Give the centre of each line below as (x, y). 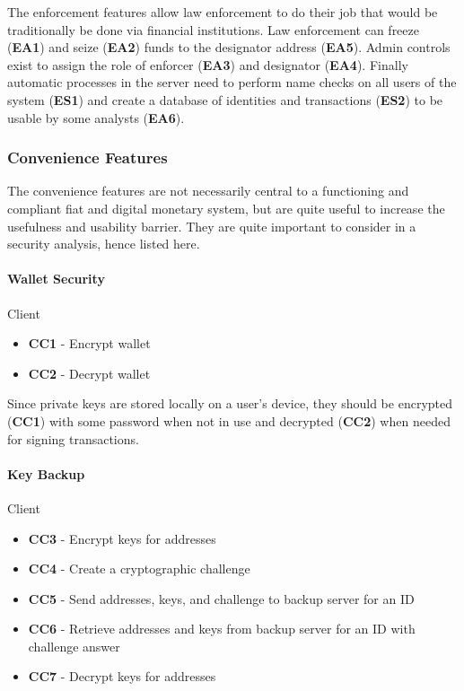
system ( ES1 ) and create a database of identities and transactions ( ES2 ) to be (225, 99)
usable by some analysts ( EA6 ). (96, 117)
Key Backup (46, 473)
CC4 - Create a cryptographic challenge (139, 569)
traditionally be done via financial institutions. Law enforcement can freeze (213, 29)
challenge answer (74, 646)
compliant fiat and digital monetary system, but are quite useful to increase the (226, 208)
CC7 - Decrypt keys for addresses (122, 676)
